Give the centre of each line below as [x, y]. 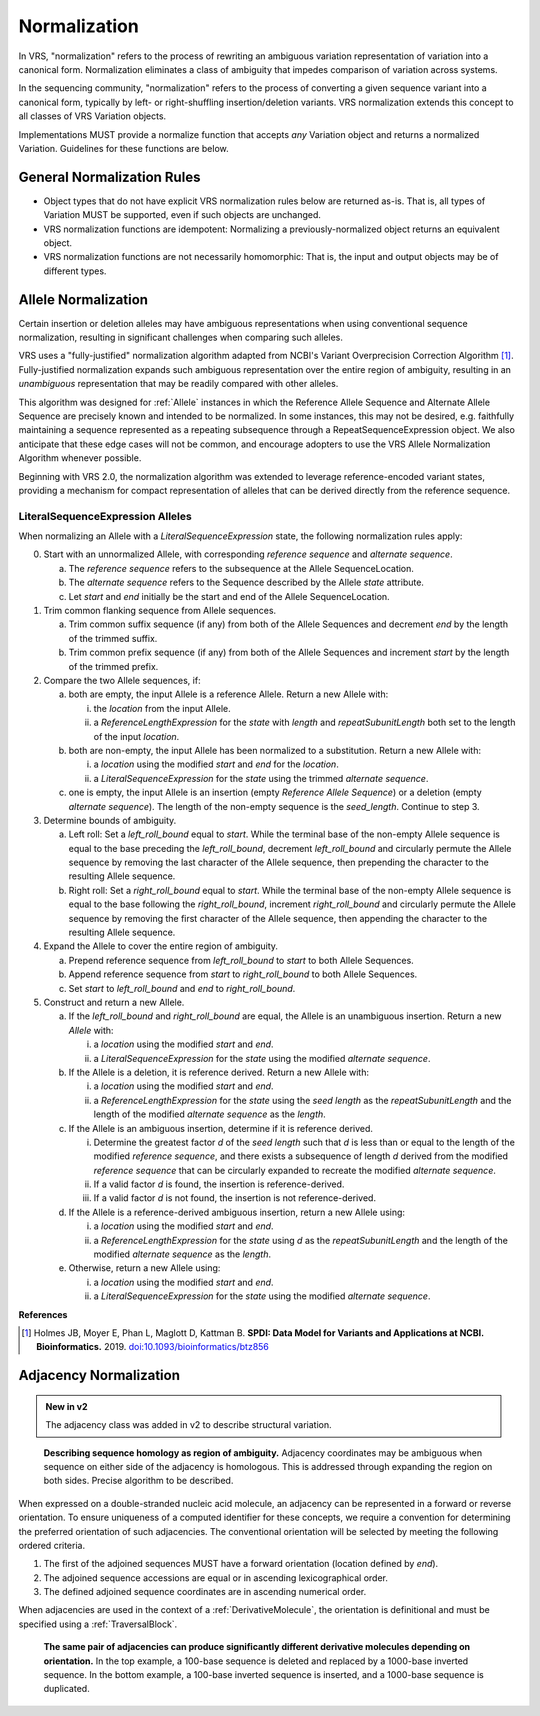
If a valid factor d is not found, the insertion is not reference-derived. [235, 1198]
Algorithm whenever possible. [80, 458]
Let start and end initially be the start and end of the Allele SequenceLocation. [229, 596]
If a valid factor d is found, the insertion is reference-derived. [219, 1184]
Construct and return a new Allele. [114, 1002]
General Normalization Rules [109, 176]
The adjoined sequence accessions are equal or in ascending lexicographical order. [216, 1577]
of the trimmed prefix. [113, 666]
